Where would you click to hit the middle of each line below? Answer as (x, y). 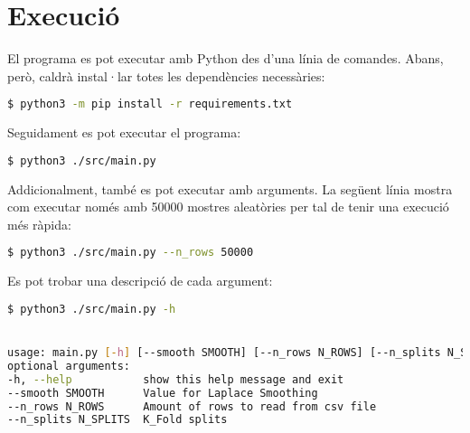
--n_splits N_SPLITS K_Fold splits (117, 420)
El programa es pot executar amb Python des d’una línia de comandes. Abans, (226, 58)
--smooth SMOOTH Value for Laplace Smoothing (163, 393)
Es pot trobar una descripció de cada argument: (140, 281)
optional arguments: (69, 366)
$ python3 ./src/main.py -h (92, 309)
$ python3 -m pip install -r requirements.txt (150, 104)
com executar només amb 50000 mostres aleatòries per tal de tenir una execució (228, 207)
